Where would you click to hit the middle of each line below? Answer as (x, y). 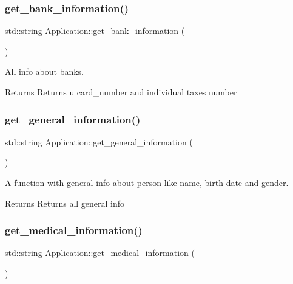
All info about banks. (45, 71)
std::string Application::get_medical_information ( (100, 253)
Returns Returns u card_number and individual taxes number (121, 92)
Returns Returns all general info (65, 203)
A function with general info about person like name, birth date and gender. (147, 182)
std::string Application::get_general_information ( (99, 141)
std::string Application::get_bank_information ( (95, 31)
